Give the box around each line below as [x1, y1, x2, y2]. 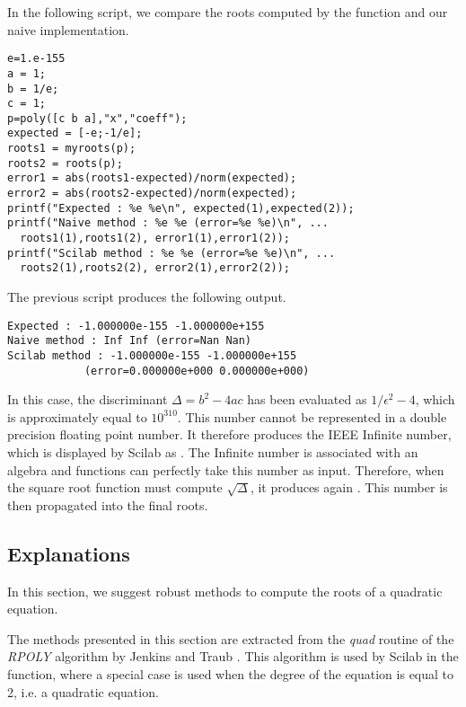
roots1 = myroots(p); [7, 142, 136, 155]
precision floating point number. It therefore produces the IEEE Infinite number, [7, 425, 452, 444]
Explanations [7, 539, 130, 567]
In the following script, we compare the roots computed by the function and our [7, 3, 448, 21]
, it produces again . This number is [250, 478, 448, 497]
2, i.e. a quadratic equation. [7, 682, 159, 701]
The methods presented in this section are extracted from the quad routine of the [7, 629, 454, 648]
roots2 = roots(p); [7, 156, 123, 170]
